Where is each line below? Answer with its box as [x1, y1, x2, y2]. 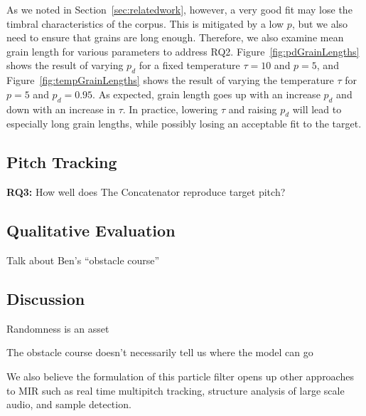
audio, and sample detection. [6, 397, 131, 412]
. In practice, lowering [122, 101, 218, 116]
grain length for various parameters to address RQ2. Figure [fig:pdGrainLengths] [6, 43, 360, 58]
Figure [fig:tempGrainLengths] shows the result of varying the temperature [6, 73, 334, 88]
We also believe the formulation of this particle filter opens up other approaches [6, 368, 354, 383]
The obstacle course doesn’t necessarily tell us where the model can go [6, 345, 313, 360]
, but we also [291, 16, 348, 31]
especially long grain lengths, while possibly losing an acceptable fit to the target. [6, 116, 362, 131]
